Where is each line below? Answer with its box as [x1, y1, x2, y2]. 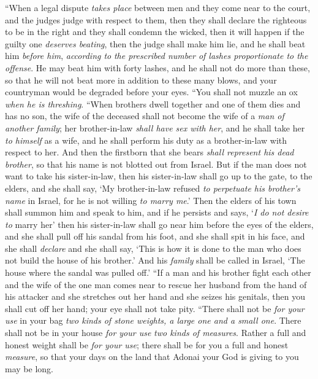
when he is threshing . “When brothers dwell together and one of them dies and [5, 97, 301, 110]
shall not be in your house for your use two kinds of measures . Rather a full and [5, 326, 306, 339]
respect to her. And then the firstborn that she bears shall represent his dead [5, 146, 294, 158]
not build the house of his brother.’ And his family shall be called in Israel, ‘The [5, 254, 305, 267]
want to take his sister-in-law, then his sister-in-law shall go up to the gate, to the [5, 170, 312, 182]
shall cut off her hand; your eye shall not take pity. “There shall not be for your [5, 302, 305, 315]
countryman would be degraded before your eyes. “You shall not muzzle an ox [5, 85, 298, 98]
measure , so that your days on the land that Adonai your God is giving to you [5, 350, 299, 363]
